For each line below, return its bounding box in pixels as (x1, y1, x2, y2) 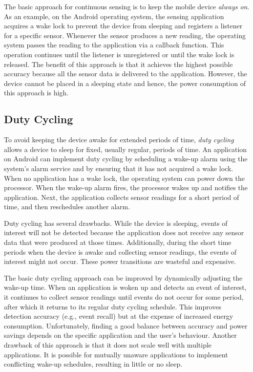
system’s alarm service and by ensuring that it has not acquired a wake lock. (4, 163, 233, 173)
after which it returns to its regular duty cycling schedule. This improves (4, 301, 222, 311)
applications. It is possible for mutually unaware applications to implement (4, 349, 228, 359)
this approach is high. (4, 88, 69, 98)
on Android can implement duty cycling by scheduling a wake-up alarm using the (4, 153, 248, 164)
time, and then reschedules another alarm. (4, 201, 130, 212)
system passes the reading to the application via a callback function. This (4, 40, 224, 50)
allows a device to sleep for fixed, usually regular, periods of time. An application (4, 144, 247, 154)
